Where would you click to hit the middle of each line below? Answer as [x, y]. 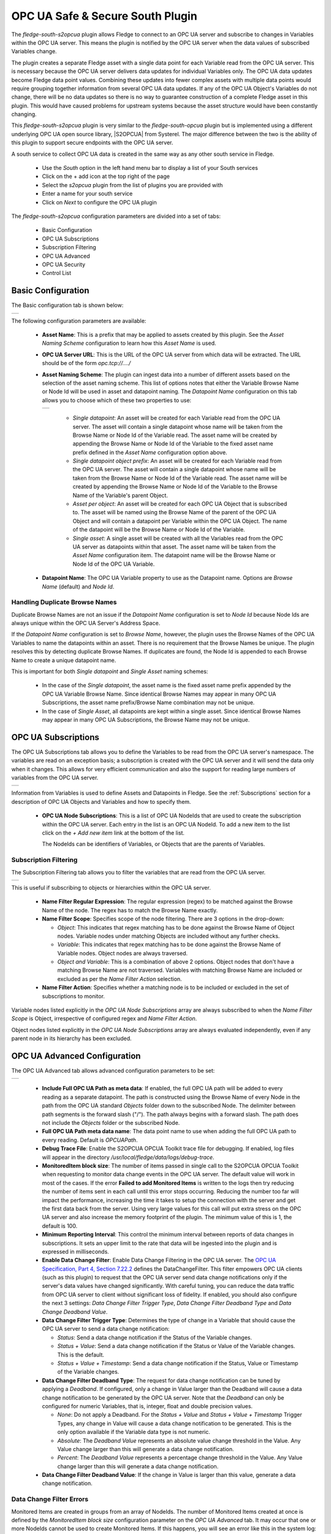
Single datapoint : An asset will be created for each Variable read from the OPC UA [177, 418]
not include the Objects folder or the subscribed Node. [111, 1123]
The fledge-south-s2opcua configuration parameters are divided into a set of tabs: [116, 216]
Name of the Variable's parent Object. [120, 495]
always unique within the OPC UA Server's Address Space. [86, 623]
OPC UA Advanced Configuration [76, 1056]
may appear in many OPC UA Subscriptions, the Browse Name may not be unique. [146, 719]
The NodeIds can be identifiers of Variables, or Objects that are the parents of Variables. [154, 844]
